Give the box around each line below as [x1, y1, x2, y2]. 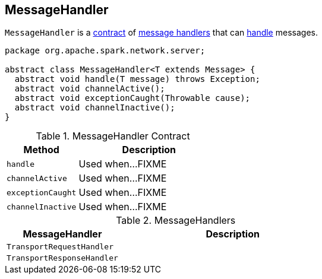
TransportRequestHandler [7, 242, 114, 252]
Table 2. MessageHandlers [116, 214, 236, 227]
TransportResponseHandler [7, 253, 118, 263]
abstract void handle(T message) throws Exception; [14, 74, 260, 84]
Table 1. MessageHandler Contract [36, 130, 190, 142]
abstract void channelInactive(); [14, 103, 175, 113]
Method [23, 144, 59, 156]
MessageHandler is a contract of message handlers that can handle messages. [5, 27, 318, 38]
